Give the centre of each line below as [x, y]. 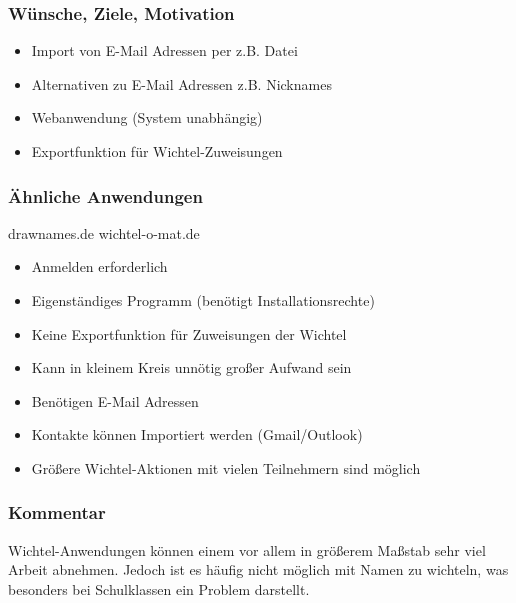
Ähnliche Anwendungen [105, 195]
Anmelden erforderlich [99, 266]
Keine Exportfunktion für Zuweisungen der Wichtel [189, 333]
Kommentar [57, 512]
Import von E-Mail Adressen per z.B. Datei [164, 50]
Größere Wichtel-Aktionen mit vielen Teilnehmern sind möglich [226, 467]
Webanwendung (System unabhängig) [147, 117]
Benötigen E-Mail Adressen [115, 400]
